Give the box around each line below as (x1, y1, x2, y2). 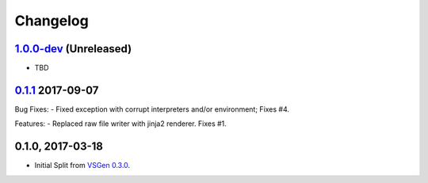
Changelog (14, 12, 89, 29)
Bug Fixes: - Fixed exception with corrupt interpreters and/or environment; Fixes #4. (14, 104, 289, 114)
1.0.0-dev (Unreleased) (14, 42, 132, 55)
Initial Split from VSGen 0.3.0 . (34, 161, 131, 170)
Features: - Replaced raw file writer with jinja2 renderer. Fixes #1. (14, 119, 227, 128)
